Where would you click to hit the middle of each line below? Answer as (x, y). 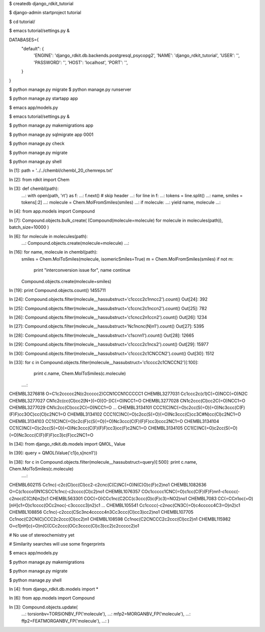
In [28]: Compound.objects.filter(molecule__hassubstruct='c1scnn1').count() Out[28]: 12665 (102, 335)
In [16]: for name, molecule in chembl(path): (53, 252)
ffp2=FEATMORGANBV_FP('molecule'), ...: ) (66, 621)
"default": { (33, 49)
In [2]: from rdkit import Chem (39, 180)
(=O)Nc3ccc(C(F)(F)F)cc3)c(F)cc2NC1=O (51, 435)
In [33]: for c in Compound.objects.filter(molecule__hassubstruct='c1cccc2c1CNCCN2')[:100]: (104, 363)
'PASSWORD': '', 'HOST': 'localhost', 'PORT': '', (81, 62)
